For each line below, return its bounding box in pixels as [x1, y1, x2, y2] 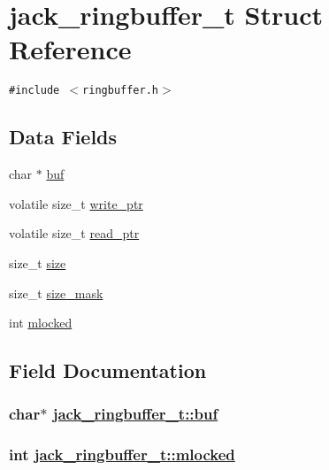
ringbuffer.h [82, 84, 158, 97]
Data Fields [9, 123, 118, 150]
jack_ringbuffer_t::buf [52, 403, 218, 425]
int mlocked [9, 313, 73, 332]
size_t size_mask [9, 283, 103, 302]
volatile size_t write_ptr [9, 194, 143, 212]
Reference [9, 31, 132, 67]
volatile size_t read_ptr [9, 224, 140, 243]
